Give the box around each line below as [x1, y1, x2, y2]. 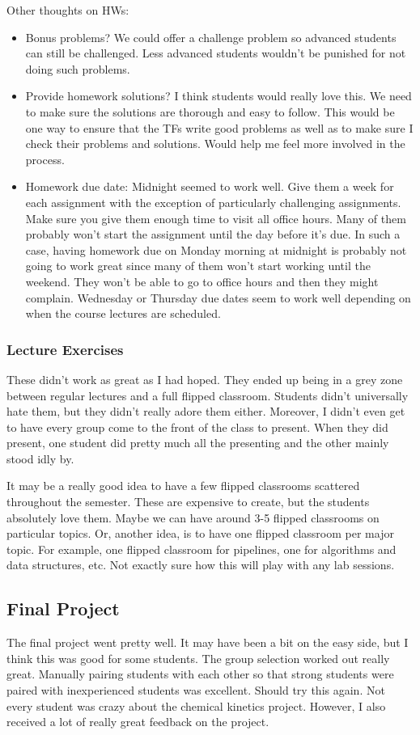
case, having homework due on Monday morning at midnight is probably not [25, 241, 407, 258]
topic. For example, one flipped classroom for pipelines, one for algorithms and [6, 540, 397, 557]
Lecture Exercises [6, 339, 124, 359]
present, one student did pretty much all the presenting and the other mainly [6, 434, 389, 451]
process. [25, 150, 65, 167]
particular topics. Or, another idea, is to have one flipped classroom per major [6, 525, 394, 542]
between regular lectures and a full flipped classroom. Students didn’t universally [6, 387, 409, 403]
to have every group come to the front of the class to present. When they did [6, 418, 388, 435]
